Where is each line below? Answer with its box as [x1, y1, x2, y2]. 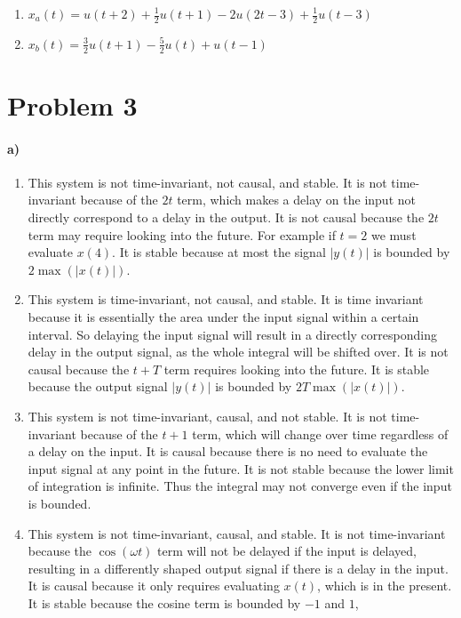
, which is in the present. [317, 576, 452, 595]
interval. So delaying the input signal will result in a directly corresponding [28, 325, 437, 343]
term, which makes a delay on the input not [177, 190, 416, 209]
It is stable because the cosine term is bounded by [28, 593, 301, 612]
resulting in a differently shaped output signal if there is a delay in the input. [28, 558, 449, 577]
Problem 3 [7, 86, 138, 123]
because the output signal [28, 377, 168, 396]
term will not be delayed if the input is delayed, [157, 542, 417, 560]
